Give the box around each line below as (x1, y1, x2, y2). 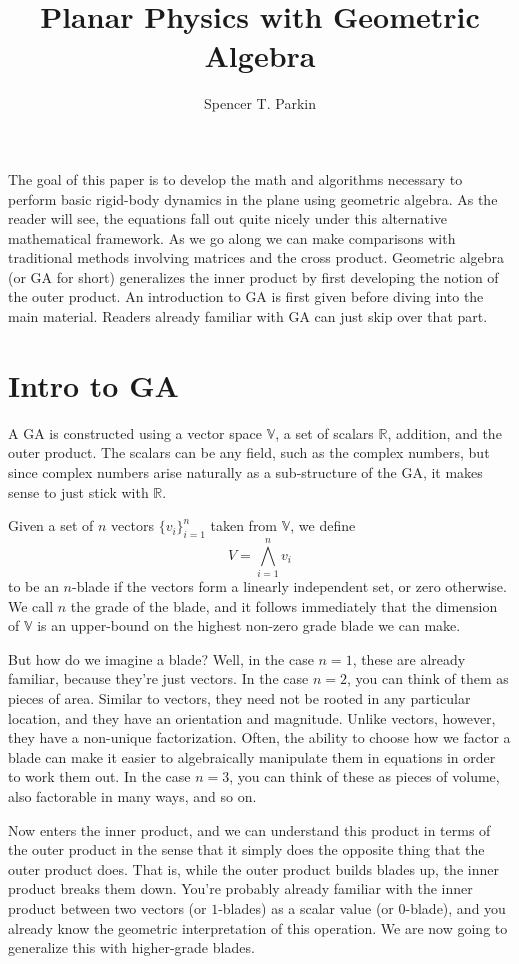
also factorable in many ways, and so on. (8, 786, 257, 807)
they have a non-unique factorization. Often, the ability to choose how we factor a (8, 727, 511, 748)
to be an (8, 576, 59, 597)
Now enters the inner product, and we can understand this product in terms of (8, 819, 491, 840)
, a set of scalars (275, 422, 374, 443)
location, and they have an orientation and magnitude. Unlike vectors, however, (8, 707, 496, 728)
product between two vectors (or (8, 897, 207, 918)
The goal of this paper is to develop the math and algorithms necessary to (8, 168, 463, 189)
